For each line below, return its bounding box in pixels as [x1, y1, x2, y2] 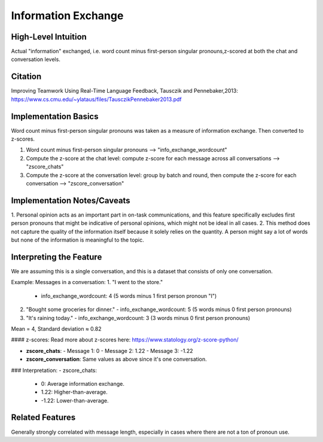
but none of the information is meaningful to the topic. [11, 236, 144, 243]
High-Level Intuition [11, 32, 87, 42]
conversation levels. [11, 56, 61, 63]
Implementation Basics [11, 111, 99, 121]
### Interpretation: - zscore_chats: [11, 367, 97, 374]
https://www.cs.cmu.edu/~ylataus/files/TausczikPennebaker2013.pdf [11, 96, 182, 103]
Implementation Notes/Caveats [11, 195, 131, 206]
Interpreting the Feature [11, 252, 102, 262]
